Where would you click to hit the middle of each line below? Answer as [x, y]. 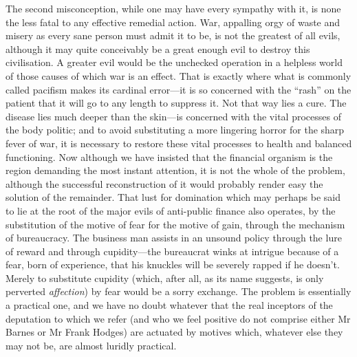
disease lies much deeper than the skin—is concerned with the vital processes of [173, 116]
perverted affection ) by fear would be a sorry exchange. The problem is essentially [178, 291]
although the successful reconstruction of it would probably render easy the [164, 183]
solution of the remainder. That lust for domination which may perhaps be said [173, 197]
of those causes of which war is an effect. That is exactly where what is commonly [178, 75]
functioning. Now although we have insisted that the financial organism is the [169, 156]
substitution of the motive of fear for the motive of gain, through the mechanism [175, 224]
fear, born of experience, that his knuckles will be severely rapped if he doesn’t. [173, 264]
